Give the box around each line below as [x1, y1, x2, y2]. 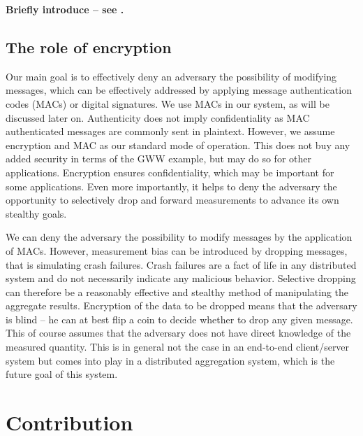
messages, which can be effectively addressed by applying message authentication [6, 83, 352, 97]
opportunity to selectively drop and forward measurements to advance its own [6, 192, 339, 207]
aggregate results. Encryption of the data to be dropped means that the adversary [6, 298, 357, 313]
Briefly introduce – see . [6, 2, 124, 16]
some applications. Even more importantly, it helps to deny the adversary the [6, 178, 337, 193]
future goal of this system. [6, 367, 118, 381]
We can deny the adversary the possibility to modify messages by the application [6, 230, 353, 244]
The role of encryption [6, 36, 172, 57]
